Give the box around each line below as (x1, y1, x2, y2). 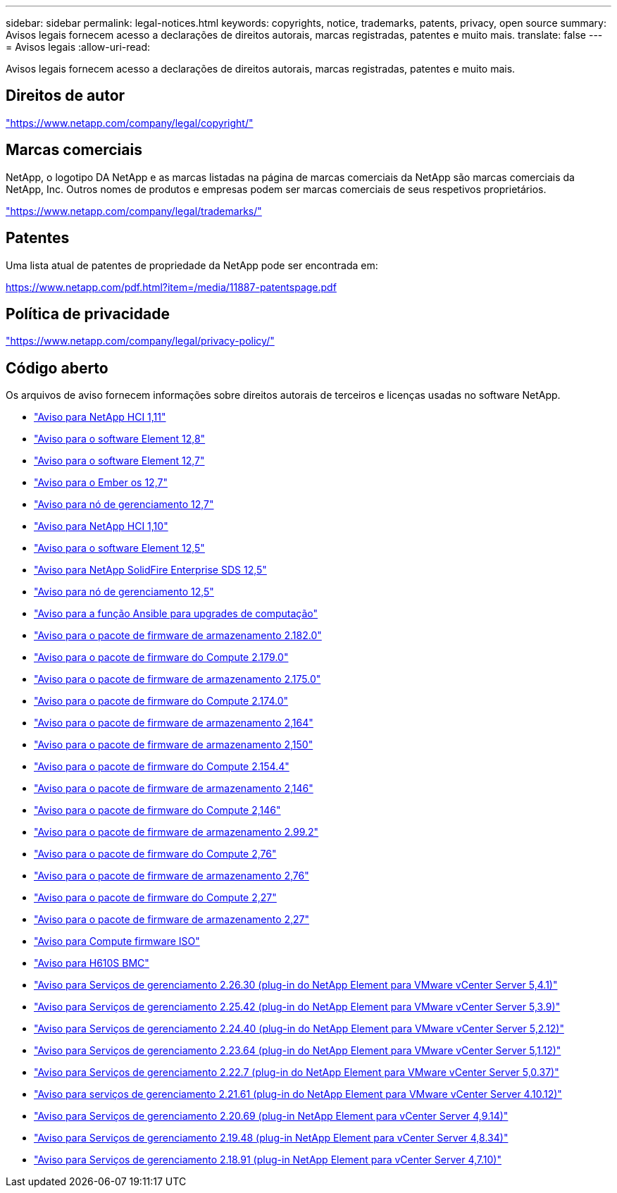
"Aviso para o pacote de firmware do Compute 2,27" (34, 891, 277, 904)
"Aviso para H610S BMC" (34, 957, 149, 970)
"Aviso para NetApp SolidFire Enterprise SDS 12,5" (34, 564, 267, 576)
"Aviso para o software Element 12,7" (34, 455, 205, 467)
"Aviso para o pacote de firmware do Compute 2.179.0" (34, 651, 289, 664)
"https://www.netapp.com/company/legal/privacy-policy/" (6, 335, 275, 347)
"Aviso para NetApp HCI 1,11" (34, 411, 166, 424)
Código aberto (6, 359, 108, 377)
